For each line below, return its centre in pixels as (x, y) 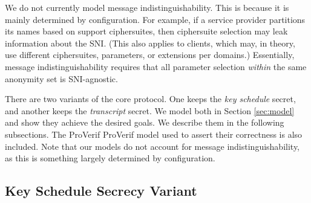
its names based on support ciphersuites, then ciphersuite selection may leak (146, 31)
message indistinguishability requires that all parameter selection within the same (156, 66)
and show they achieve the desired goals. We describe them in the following (145, 122)
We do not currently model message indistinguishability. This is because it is (147, 7)
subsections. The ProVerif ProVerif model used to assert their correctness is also (154, 134)
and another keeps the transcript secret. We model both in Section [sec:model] (150, 110)
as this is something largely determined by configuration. (110, 158)
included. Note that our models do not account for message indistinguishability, (152, 146)
